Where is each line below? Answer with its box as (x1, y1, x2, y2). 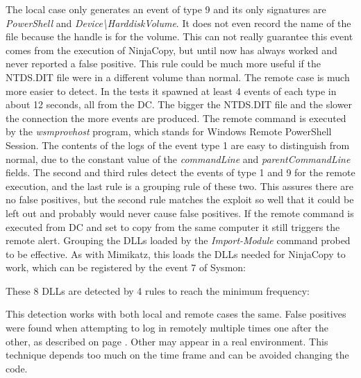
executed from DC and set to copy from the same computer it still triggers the (6, 219, 340, 234)
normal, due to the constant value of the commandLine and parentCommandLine (6, 151, 351, 166)
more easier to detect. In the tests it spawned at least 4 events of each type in (6, 83, 337, 98)
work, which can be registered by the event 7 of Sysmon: (6, 260, 246, 275)
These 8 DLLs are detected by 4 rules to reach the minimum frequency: (6, 283, 310, 298)
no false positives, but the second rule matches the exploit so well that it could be (6, 192, 354, 207)
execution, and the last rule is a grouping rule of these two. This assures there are (6, 178, 353, 193)
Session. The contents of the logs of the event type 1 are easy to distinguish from (6, 137, 350, 152)
